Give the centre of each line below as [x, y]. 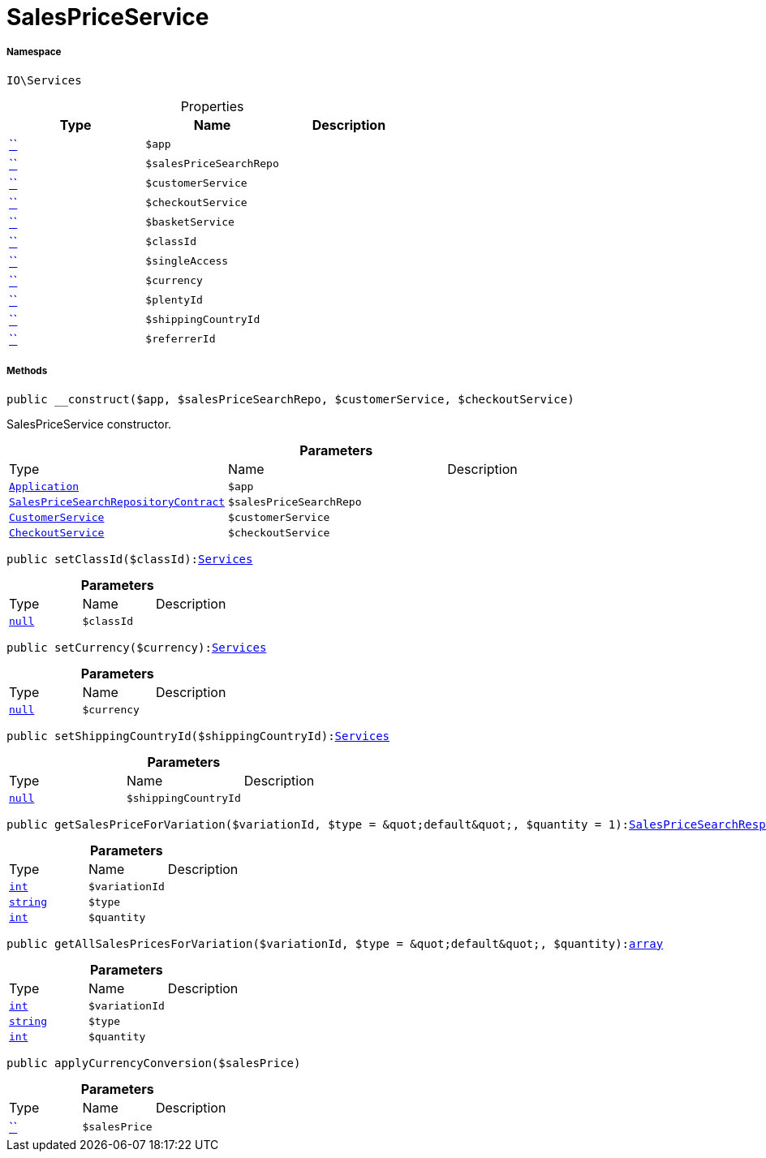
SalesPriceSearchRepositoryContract [117, 502]
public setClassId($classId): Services [130, 559]
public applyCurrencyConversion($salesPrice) [154, 1063]
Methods [27, 371]
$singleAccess [187, 261]
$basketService [190, 222]
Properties [212, 106]
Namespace [34, 52]
